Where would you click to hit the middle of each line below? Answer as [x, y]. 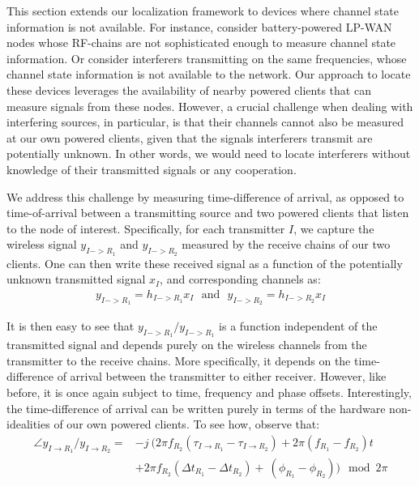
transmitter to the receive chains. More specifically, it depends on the [179, 360]
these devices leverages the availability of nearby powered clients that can [189, 90]
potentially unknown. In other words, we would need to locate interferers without [209, 153]
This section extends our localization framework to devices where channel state [203, 11]
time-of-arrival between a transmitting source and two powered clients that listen [208, 213]
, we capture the [334, 228]
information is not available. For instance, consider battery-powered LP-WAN [199, 26]
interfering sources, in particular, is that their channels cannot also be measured [205, 122]
